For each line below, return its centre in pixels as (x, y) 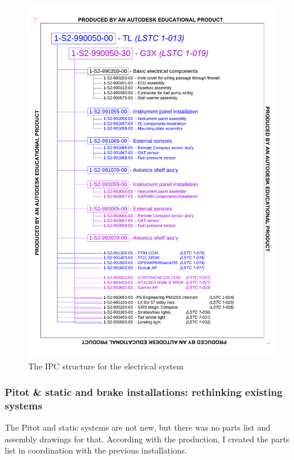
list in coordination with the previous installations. (96, 450)
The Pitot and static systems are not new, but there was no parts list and (138, 427)
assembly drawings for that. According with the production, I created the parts (147, 439)
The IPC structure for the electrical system (106, 366)
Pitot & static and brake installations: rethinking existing (144, 392)
